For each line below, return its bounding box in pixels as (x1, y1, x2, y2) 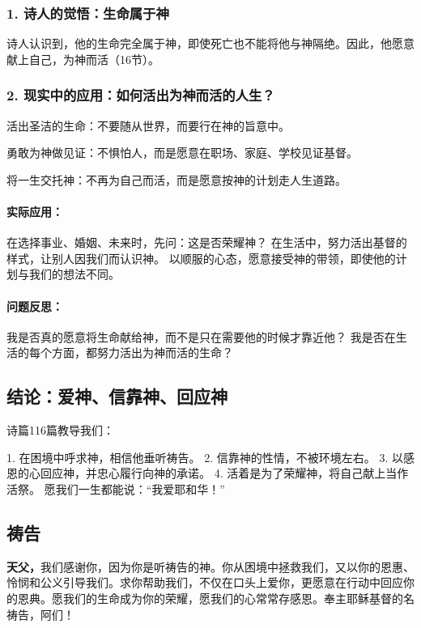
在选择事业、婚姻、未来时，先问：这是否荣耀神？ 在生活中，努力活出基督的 (6, 234, 407, 251)
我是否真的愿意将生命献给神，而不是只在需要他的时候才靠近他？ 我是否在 (6, 328, 396, 345)
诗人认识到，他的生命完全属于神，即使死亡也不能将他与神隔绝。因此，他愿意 (6, 35, 415, 52)
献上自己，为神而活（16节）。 (6, 50, 159, 67)
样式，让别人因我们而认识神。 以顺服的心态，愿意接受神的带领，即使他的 (6, 249, 396, 266)
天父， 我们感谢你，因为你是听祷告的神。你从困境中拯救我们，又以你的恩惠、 (6, 558, 415, 575)
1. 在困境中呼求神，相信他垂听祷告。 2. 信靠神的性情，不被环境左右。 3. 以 (6, 448, 403, 465)
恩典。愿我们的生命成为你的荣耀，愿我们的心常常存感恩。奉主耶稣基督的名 (17, 589, 415, 606)
